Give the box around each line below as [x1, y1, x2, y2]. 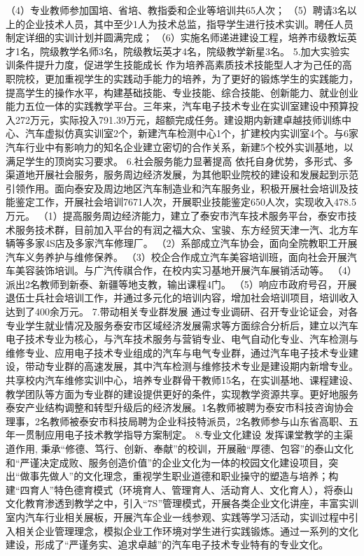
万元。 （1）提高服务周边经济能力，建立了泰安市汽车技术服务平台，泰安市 [6, 208, 347, 222]
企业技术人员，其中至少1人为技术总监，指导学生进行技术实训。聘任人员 [24, 16, 353, 31]
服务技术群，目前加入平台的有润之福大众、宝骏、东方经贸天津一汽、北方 [15, 222, 349, 236]
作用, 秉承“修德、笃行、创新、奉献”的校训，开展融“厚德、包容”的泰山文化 [15, 441, 353, 455]
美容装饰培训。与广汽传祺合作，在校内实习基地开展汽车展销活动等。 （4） [15, 263, 357, 278]
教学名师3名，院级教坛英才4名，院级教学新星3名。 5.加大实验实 [59, 43, 350, 58]
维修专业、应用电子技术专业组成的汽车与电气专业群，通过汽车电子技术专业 [6, 345, 349, 359]
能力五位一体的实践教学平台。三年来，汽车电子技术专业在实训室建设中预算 [6, 99, 349, 113]
